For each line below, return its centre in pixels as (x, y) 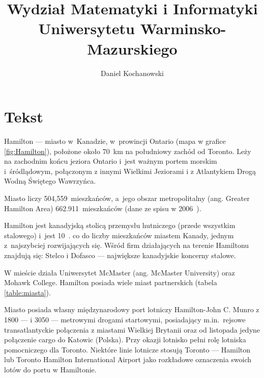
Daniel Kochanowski (132, 73)
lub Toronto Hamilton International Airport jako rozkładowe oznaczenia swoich (128, 359)
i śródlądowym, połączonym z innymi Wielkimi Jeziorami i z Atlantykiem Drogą (130, 171)
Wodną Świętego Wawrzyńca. (50, 181)
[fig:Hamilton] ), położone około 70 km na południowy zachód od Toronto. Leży (128, 151)
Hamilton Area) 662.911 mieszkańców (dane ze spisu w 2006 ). (103, 208)
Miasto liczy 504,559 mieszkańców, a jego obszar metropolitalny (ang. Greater (127, 198)
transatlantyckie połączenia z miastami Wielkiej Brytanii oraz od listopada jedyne (132, 329)
